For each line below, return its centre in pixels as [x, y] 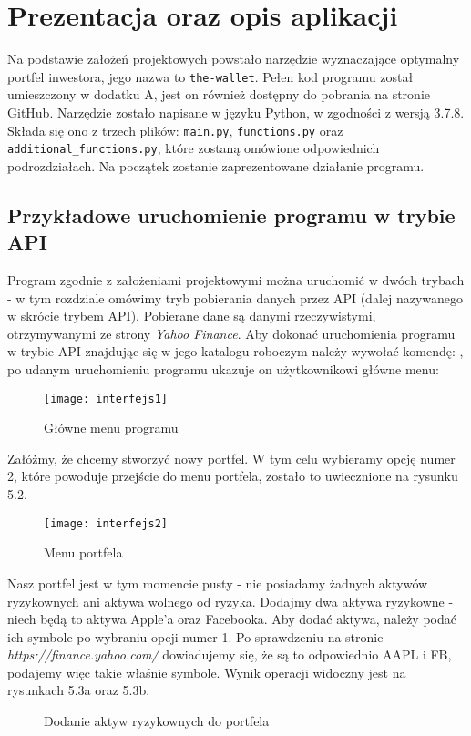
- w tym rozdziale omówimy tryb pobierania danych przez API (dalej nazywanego [235, 297]
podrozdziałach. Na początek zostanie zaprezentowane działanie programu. [216, 165]
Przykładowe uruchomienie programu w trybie [231, 215]
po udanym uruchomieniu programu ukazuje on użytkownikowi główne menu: [223, 369]
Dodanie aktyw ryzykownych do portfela [157, 721]
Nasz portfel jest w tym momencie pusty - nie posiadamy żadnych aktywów [218, 583]
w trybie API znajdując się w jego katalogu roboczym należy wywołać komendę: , [235, 351]
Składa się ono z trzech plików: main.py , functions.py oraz [175, 130]
